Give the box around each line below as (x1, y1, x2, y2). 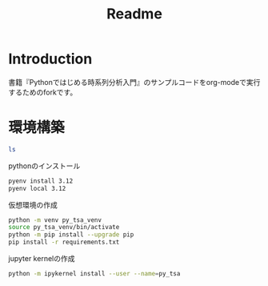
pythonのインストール (8, 161, 81, 171)
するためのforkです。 (8, 87, 78, 97)
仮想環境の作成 (8, 199, 58, 209)
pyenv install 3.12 (8, 177, 74, 185)
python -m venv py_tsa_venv (8, 216, 102, 224)
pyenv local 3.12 (8, 184, 66, 192)
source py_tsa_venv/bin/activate (8, 224, 120, 232)
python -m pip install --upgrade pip (8, 231, 134, 239)
